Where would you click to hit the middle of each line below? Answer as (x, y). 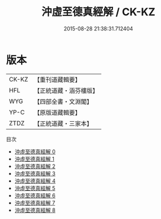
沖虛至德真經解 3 (35, 173)
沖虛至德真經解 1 (34, 159)
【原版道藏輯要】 (57, 112)
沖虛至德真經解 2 (35, 166)
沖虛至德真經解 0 (35, 151)
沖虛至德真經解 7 (35, 203)
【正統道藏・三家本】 (63, 124)
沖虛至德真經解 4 (35, 181)
